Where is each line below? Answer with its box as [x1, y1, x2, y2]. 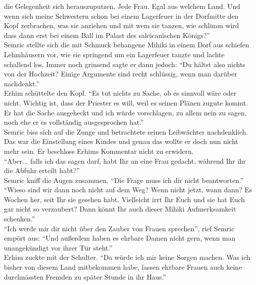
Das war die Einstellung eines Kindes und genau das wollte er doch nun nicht [4, 136, 238, 146]
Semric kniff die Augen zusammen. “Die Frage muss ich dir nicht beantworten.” [4, 175, 244, 185]
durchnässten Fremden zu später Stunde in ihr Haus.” [4, 271, 167, 282]
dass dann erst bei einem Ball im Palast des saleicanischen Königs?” [4, 30, 210, 40]
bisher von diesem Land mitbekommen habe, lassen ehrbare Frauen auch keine [4, 262, 242, 272]
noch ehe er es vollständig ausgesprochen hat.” [4, 117, 144, 127]
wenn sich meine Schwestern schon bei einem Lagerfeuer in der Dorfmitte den [4, 10, 239, 21]
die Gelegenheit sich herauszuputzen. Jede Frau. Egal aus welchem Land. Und [4, 1, 240, 11]
